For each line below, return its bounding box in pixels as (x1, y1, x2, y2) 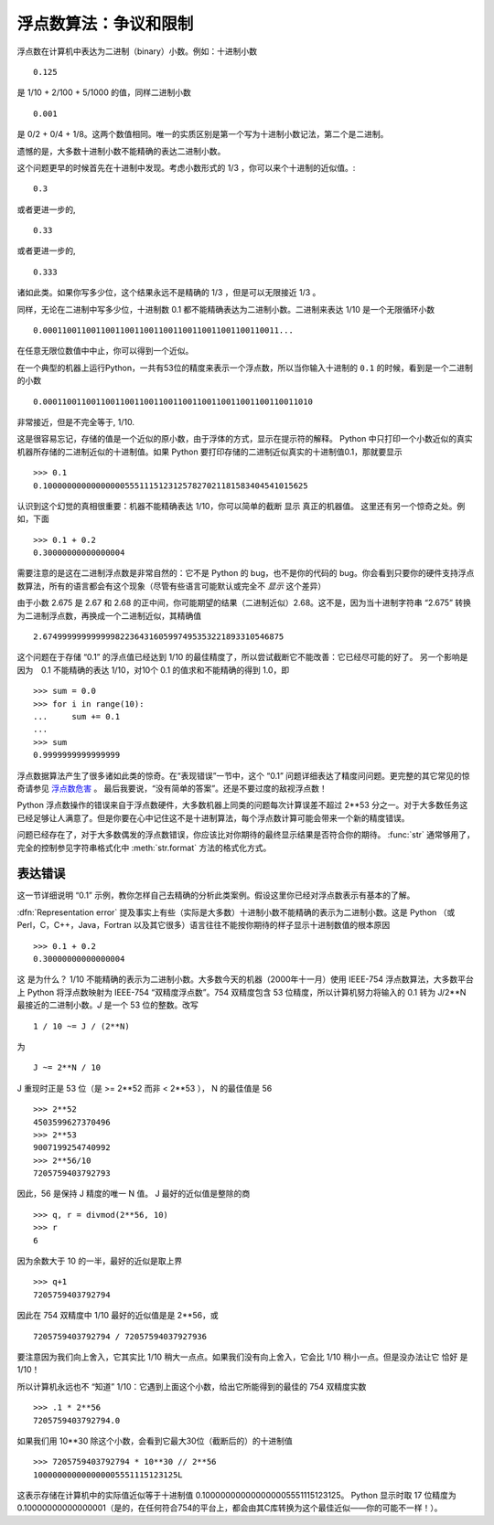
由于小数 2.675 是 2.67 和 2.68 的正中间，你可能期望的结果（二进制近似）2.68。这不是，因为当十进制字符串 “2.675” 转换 (16, 597, 471, 608)
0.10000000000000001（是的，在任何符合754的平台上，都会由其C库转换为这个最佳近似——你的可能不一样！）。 (16, 1502, 443, 1513)
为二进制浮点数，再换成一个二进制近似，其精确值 (16, 610, 201, 621)
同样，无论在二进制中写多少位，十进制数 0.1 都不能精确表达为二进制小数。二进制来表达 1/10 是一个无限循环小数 (16, 304, 435, 315)
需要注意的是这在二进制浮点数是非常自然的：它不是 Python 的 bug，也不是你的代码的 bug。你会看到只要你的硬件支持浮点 (16, 568, 475, 579)
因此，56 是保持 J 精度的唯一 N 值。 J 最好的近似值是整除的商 (16, 1189, 251, 1200)
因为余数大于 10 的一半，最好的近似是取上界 (16, 1255, 183, 1266)
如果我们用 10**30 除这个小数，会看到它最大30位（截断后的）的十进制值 (16, 1435, 293, 1446)
